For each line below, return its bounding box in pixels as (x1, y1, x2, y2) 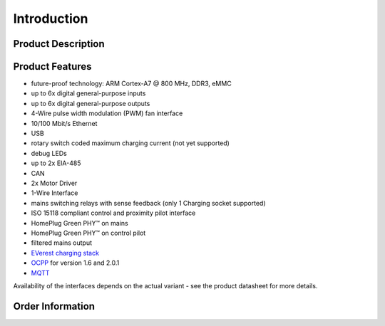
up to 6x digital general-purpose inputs (31, 89, 146, 98)
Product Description (13, 38, 105, 50)
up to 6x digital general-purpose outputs (31, 99, 150, 107)
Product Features (13, 61, 92, 73)
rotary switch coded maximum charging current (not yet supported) (31, 139, 230, 147)
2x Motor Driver (31, 179, 78, 187)
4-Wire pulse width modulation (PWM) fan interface (31, 109, 183, 117)
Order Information (13, 300, 96, 312)
